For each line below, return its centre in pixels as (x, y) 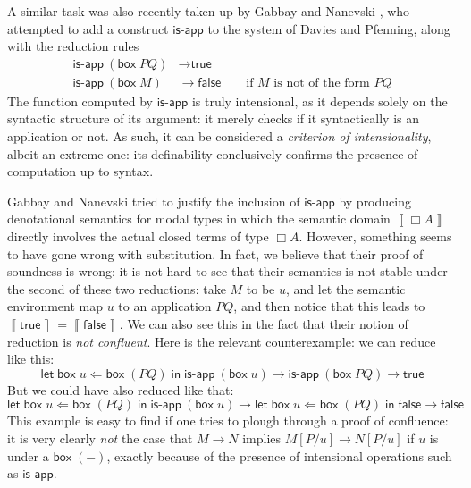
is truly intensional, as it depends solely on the (320, 101)
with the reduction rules (73, 46)
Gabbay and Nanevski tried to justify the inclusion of (154, 201)
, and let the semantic (345, 288)
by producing (375, 201)
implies (262, 438)
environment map (55, 306)
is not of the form (322, 83)
